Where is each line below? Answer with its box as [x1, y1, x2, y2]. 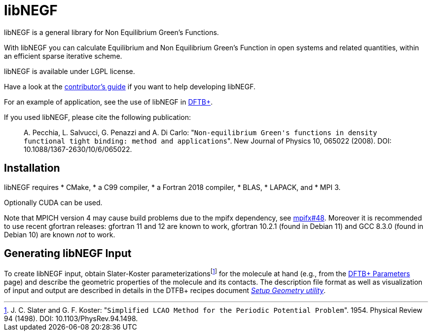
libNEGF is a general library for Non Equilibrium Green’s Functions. [4, 28, 219, 37]
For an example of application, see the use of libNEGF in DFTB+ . [4, 97, 213, 106]
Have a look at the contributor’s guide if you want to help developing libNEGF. [4, 82, 256, 91]
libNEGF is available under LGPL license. [4, 67, 135, 75]
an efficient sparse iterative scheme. [4, 51, 122, 60]
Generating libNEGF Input [4, 247, 132, 260]
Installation [4, 162, 60, 175]
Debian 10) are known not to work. [4, 230, 115, 239]
